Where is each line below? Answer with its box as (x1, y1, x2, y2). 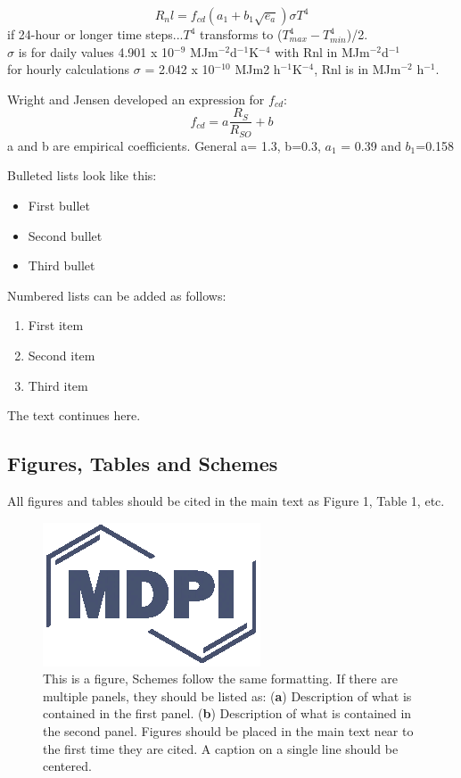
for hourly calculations (7, 60, 130, 79)
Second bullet (28, 226, 103, 244)
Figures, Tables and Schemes (7, 450, 278, 477)
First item (28, 316, 84, 335)
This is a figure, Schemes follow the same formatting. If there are (43, 669, 398, 688)
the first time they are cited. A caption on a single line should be (43, 739, 399, 757)
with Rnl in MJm (275, 42, 370, 61)
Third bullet (28, 256, 95, 275)
